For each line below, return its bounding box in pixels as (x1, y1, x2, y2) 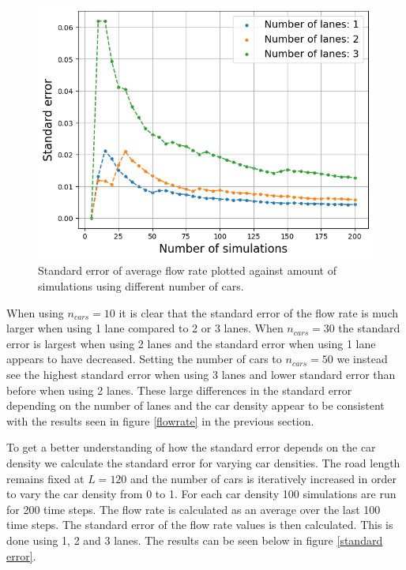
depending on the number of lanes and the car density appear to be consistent (6, 397, 385, 414)
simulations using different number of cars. (38, 278, 244, 294)
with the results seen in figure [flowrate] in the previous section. (6, 412, 314, 429)
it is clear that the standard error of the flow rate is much (118, 304, 399, 321)
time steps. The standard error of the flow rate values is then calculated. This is (6, 516, 393, 533)
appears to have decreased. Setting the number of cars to (6, 351, 282, 367)
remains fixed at (6, 470, 85, 486)
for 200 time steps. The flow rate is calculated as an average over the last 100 (6, 501, 381, 517)
